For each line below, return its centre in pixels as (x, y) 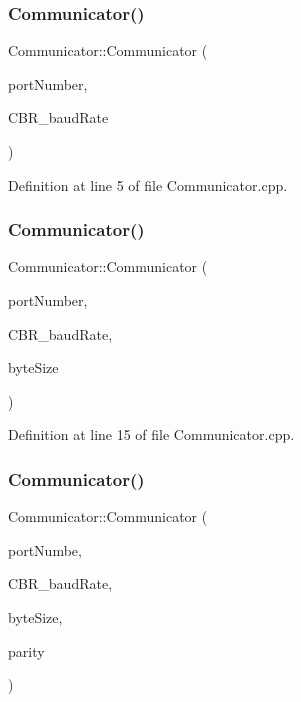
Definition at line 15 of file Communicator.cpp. (151, 434)
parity (26, 650)
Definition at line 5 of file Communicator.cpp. (148, 184)
